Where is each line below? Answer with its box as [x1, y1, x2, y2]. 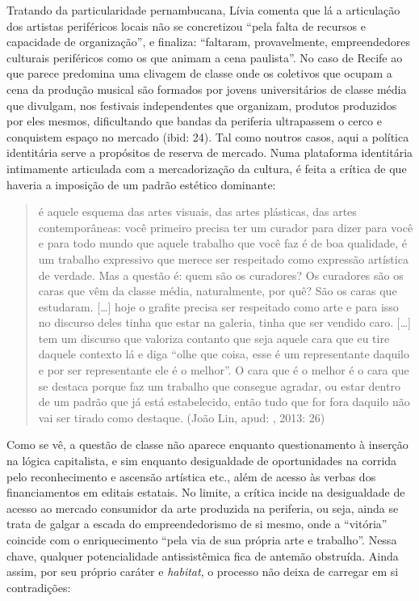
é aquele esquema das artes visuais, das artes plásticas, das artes [38, 203, 357, 220]
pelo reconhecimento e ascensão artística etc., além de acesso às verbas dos [6, 468, 376, 485]
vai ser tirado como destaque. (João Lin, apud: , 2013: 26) [38, 408, 325, 425]
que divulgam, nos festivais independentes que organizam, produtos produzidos [6, 96, 397, 113]
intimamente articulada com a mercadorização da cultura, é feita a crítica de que [6, 159, 407, 176]
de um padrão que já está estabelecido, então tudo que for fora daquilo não [38, 393, 410, 410]
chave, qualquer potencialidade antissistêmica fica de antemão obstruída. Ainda [6, 547, 399, 564]
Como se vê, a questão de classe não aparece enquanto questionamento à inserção [6, 436, 409, 453]
